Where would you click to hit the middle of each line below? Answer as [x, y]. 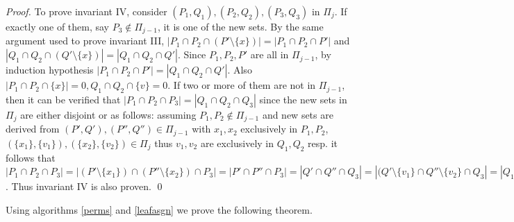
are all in [270, 54]
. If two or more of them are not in [242, 85]
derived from [33, 129]
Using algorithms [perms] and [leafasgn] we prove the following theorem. [159, 209]
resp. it [323, 143]
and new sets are [298, 114]
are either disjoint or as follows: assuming [108, 114]
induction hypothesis [50, 70]
